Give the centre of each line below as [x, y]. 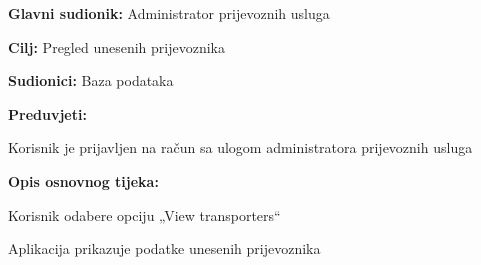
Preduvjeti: [47, 113]
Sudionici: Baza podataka [91, 80]
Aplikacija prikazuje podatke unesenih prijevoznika [164, 248]
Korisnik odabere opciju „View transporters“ [144, 214]
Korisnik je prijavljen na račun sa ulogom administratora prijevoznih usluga [240, 147]
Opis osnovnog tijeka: [83, 180]
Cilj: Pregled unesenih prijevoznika [116, 46]
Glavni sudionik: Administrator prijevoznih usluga [169, 13]
